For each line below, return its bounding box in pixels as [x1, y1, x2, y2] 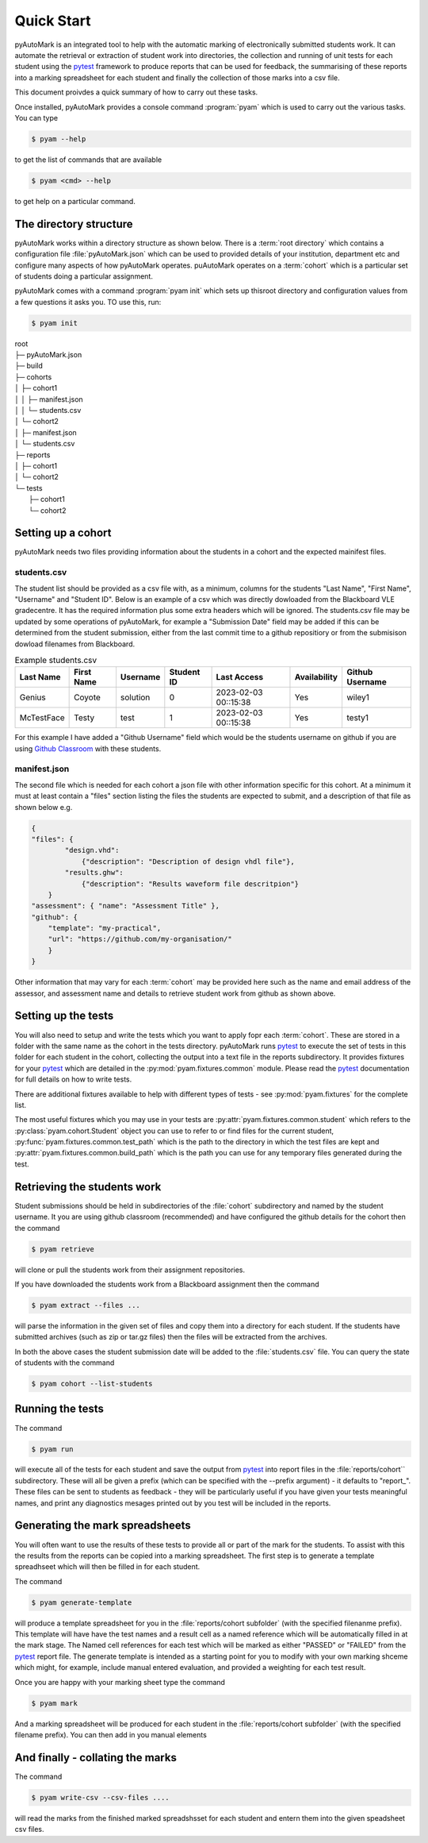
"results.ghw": [64, 868, 124, 877]
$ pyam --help [31, 134, 86, 143]
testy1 [346, 712, 369, 723]
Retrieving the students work [14, 1180, 162, 1193]
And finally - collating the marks [14, 1751, 178, 1764]
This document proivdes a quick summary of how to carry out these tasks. [14, 87, 258, 97]
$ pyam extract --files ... [31, 1301, 140, 1309]
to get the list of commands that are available [14, 155, 162, 164]
